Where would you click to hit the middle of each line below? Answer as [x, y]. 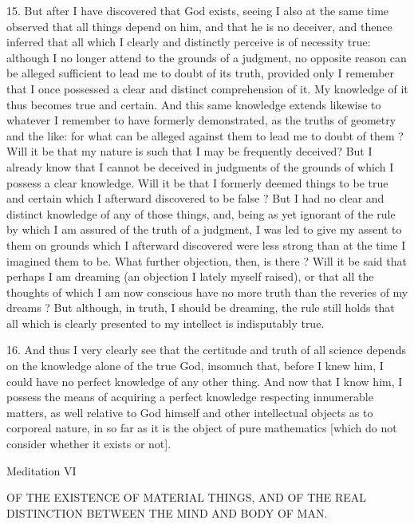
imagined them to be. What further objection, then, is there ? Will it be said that [207, 260]
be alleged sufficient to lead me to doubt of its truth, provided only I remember [201, 73]
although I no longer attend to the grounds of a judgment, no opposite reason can [207, 57]
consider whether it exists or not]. [89, 444]
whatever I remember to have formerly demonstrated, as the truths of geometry [201, 120]
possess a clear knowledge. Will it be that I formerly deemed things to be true [197, 182]
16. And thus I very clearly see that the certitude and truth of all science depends [206, 350]
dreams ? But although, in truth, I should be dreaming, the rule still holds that [201, 307]
